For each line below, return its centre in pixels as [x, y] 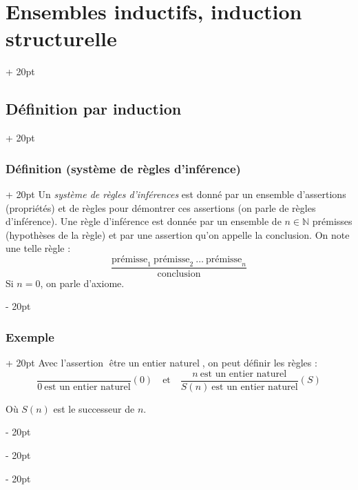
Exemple [30, 336]
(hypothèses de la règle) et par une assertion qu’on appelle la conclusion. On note [178, 234]
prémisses [332, 221]
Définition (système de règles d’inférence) [123, 168]
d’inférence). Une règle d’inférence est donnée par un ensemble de [144, 221]
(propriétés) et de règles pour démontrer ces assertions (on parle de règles [161, 207]
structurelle [61, 38]
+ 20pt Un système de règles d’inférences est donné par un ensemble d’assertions [176, 194]
